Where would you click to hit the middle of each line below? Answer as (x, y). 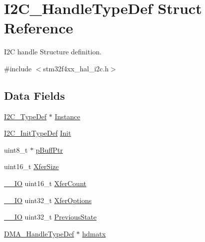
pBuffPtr (49, 149)
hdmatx (94, 233)
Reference (39, 28)
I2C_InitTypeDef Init (38, 133)
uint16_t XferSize (31, 166)
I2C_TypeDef (25, 116)
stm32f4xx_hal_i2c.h (76, 68)
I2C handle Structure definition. (53, 52)
